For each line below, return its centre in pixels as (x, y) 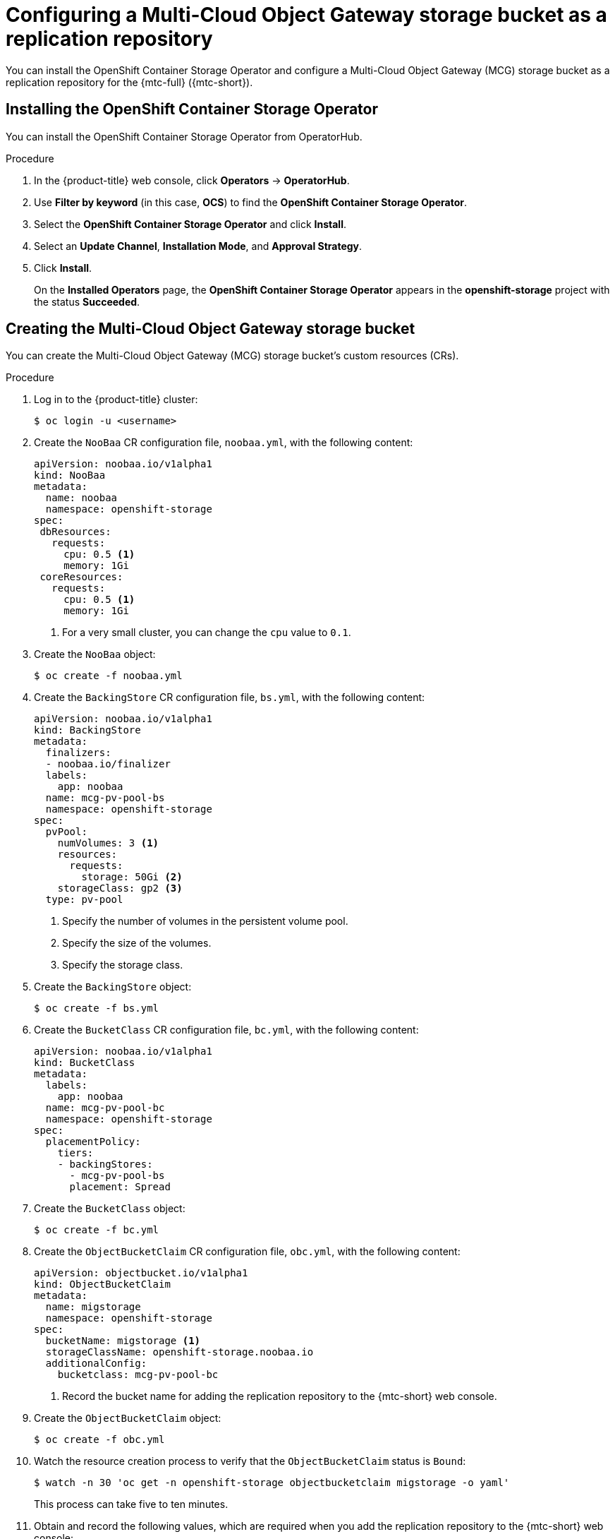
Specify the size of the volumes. (137, 943)
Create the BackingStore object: (113, 987)
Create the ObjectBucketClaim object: (128, 1418)
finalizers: (78, 753)
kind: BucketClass (85, 1063)
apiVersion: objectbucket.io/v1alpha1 (141, 1273)
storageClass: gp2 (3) (120, 888)
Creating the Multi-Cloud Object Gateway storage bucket (211, 329)
